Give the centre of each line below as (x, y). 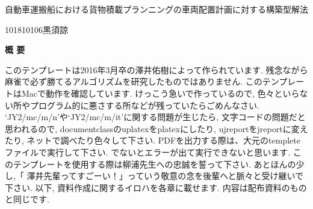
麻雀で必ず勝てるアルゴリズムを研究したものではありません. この (134, 81)
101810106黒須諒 (36, 29)
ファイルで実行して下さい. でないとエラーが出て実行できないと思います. (148, 152)
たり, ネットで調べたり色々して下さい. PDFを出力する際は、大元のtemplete (153, 140)
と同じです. (27, 199)
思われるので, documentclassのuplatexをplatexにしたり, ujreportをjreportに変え (156, 128)
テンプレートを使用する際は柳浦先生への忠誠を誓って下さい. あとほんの (154, 164)
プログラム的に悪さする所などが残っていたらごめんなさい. (144, 105)
